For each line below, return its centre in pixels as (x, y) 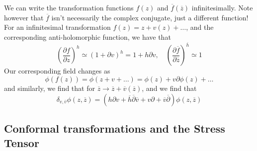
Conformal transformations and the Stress (115, 128)
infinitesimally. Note (222, 7)
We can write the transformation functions (69, 7)
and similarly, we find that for (49, 88)
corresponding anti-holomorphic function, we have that (87, 37)
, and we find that (169, 88)
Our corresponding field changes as (57, 71)
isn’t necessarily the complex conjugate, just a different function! (150, 17)
